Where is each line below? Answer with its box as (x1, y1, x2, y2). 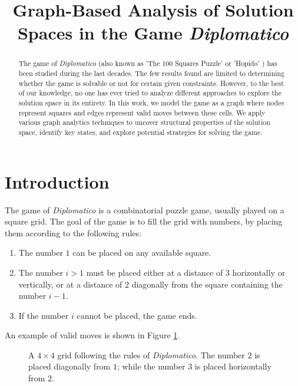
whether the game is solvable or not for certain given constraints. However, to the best (18, 78, 284, 88)
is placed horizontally (194, 360, 271, 372)
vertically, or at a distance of (18, 278, 122, 290)
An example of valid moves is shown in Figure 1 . (5, 329, 180, 341)
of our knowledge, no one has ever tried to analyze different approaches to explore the (18, 88, 282, 98)
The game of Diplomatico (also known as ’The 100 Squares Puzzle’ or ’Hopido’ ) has (18, 58, 277, 68)
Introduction (5, 169, 110, 193)
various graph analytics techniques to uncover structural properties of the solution (18, 117, 270, 127)
